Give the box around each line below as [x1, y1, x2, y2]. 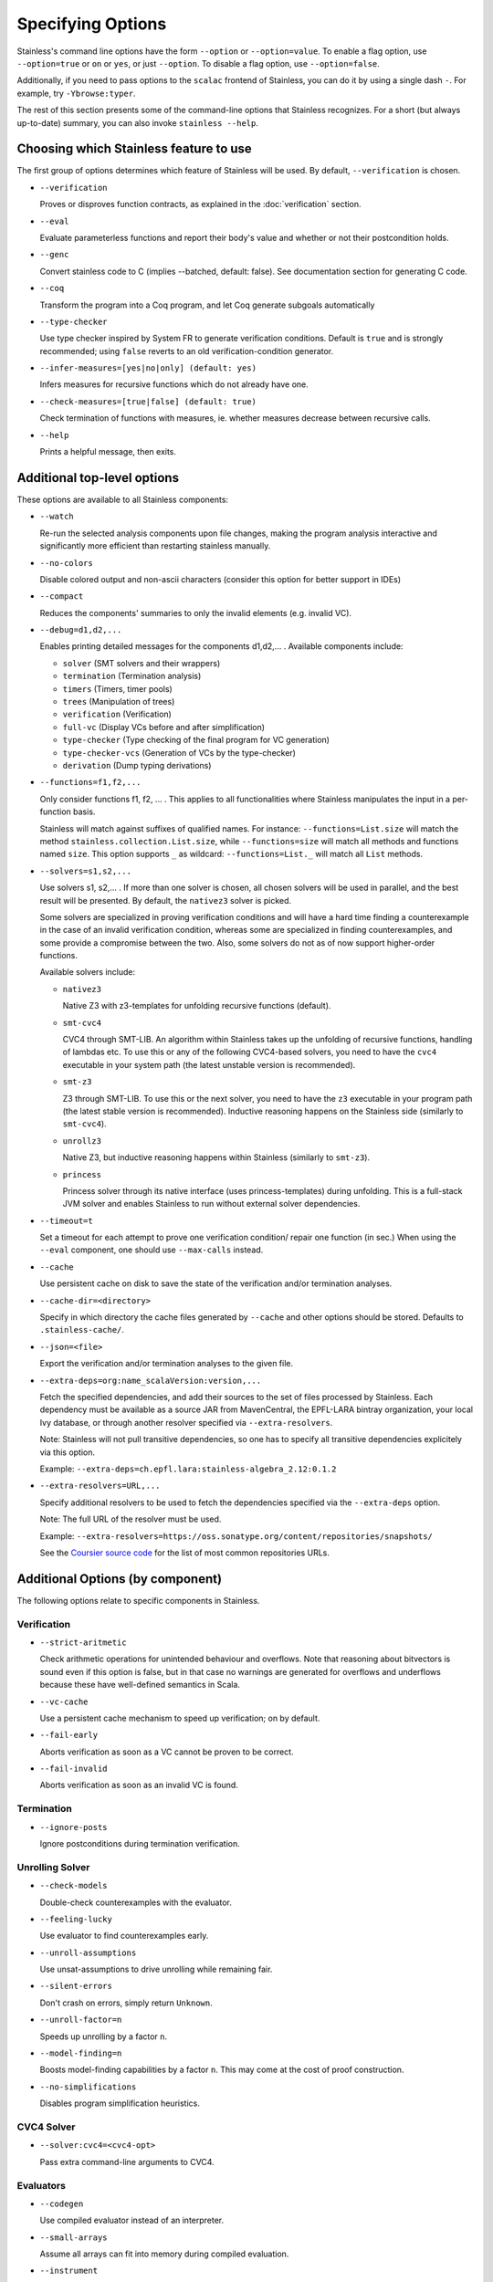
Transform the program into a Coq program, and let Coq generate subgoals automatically [39, 299, 375, 310]
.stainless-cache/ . [39, 1324, 125, 1335]
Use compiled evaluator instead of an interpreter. [39, 2214, 225, 2226]
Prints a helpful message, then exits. [39, 446, 177, 457]
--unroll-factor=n [39, 2015, 122, 2026]
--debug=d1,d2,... [39, 625, 122, 635]
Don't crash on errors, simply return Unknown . [39, 1997, 214, 2008]
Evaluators [16, 2179, 66, 2192]
